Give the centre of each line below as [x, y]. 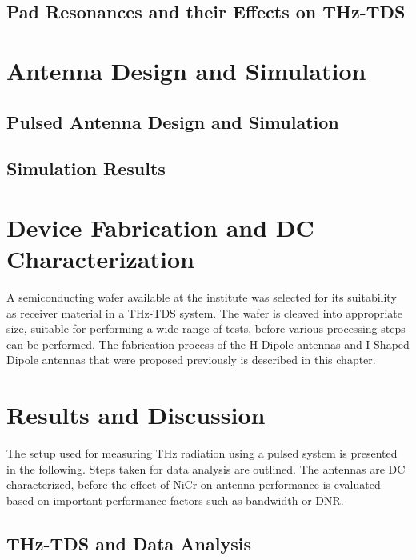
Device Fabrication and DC [160, 227]
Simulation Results [86, 168]
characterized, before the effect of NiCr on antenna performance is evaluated [194, 484]
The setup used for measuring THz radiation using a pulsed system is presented [202, 453]
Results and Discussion [136, 415]
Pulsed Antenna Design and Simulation [173, 121]
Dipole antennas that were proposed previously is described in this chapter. [191, 360]
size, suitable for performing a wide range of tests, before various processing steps [206, 328]
